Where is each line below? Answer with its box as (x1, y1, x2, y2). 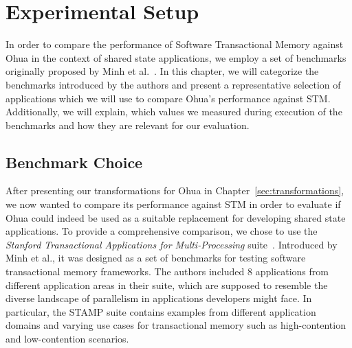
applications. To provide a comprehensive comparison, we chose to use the (5, 224, 318, 238)
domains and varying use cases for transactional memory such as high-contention (5, 318, 346, 332)
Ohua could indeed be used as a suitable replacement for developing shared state (5, 210, 346, 224)
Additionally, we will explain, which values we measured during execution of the (5, 104, 342, 119)
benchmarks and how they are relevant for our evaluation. (5, 117, 250, 132)
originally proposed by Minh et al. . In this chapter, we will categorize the (5, 64, 319, 78)
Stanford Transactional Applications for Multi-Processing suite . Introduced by (5, 237, 338, 251)
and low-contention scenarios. (5, 332, 129, 346)
